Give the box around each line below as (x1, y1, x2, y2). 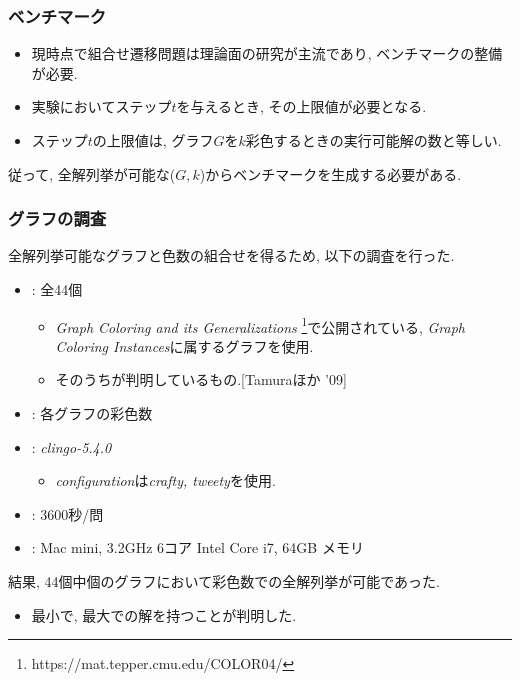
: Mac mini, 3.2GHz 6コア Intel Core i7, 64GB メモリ (31, 537, 364, 558)
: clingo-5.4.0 (31, 436, 112, 457)
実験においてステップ (31, 96, 172, 117)
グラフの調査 (8, 206, 107, 231)
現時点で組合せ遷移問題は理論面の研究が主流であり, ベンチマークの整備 (31, 43, 503, 64)
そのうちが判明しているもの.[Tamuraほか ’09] (55, 369, 347, 390)
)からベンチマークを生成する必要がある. (199, 163, 462, 184)
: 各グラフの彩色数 (31, 403, 153, 424)
